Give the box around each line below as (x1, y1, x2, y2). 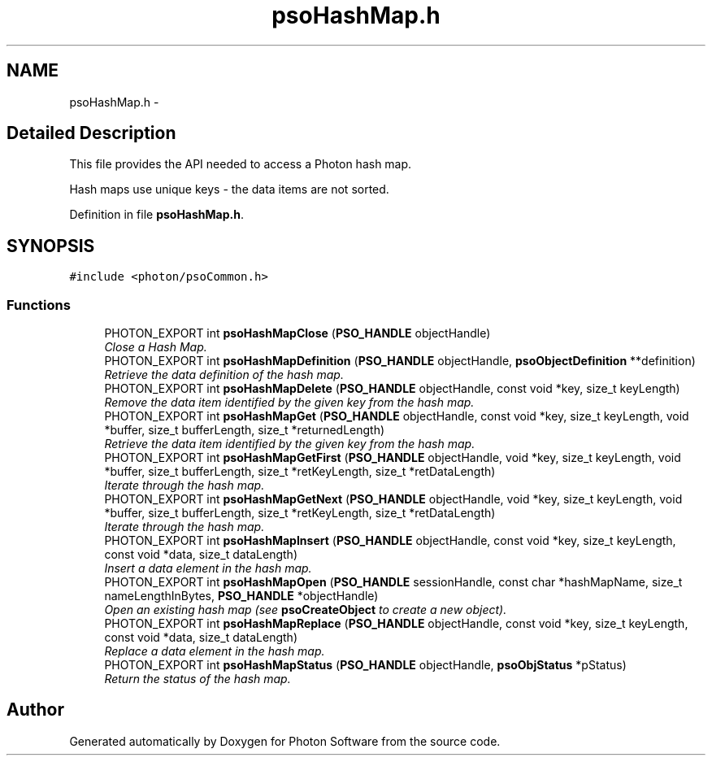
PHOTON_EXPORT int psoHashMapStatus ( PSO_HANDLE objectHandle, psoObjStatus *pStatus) (104, 658, 627, 673)
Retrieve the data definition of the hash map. (104, 368, 344, 382)
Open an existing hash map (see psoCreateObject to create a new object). (104, 603, 507, 617)
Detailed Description (7, 123, 176, 144)
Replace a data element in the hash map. (104, 644, 325, 659)
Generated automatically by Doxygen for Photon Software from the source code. (69, 734, 501, 748)
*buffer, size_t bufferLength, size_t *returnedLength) (104, 423, 385, 438)
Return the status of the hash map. (104, 672, 291, 686)
